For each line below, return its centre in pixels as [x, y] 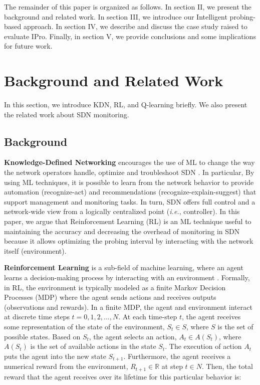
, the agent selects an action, [133, 336]
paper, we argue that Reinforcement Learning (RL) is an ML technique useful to [128, 221]
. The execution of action [203, 346]
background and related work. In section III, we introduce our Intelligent [116, 16]
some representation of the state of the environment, [84, 326]
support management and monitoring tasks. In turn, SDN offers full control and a [130, 201]
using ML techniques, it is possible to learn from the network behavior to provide [129, 182]
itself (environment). [35, 250]
